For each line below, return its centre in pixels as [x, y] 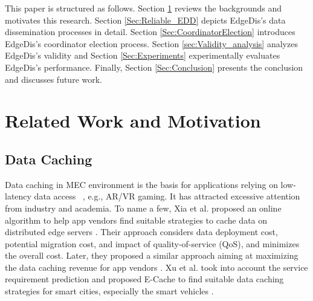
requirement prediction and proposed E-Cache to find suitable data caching [144, 279]
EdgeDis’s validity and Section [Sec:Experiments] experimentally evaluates [143, 55]
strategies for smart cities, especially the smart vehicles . [109, 291]
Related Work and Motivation [133, 121]
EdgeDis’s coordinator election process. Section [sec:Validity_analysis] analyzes [151, 43]
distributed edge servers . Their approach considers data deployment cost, [141, 232]
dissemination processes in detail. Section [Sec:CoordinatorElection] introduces [150, 32]
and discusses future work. [53, 79]
